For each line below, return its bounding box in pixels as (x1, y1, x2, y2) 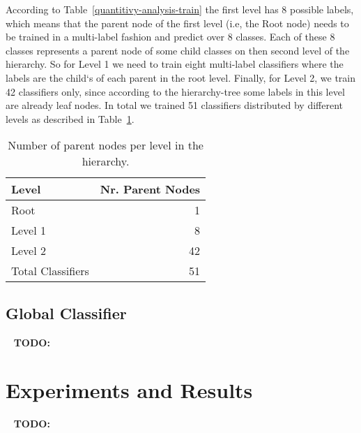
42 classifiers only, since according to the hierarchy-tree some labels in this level (6, 84, 345, 98)
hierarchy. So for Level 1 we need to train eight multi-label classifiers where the (6, 57, 344, 71)
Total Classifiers (11, 263, 89, 279)
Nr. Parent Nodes (100, 181, 201, 198)
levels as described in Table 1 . (6, 111, 135, 126)
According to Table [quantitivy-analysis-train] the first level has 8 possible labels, (6, 2, 354, 16)
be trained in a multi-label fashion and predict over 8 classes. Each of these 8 (6, 29, 335, 44)
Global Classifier (6, 302, 127, 323)
